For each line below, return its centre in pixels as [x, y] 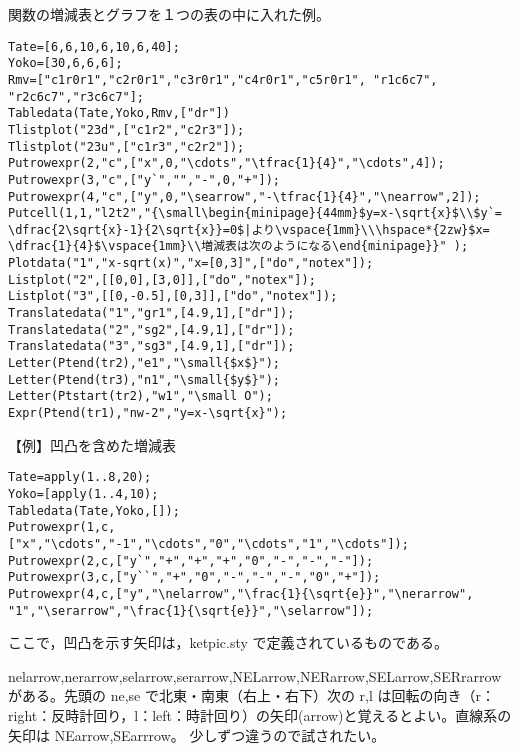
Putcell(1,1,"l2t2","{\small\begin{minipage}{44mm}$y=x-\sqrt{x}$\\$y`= [255, 213]
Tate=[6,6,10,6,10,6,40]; [94, 46]
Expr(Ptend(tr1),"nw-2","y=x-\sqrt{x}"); [148, 413]
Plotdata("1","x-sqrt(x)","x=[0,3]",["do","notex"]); [191, 263]
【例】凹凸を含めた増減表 [92, 444]
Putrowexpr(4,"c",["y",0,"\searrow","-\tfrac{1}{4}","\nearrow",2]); [244, 196]
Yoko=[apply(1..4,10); [83, 493]
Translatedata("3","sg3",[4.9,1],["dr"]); [151, 346]
